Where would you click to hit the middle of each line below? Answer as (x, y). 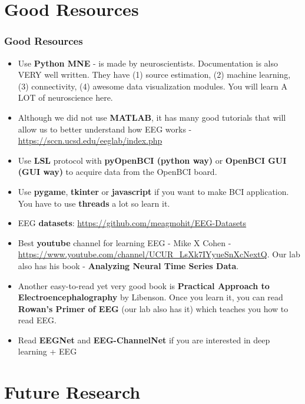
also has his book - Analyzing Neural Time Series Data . (128, 265)
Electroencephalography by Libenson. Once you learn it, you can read (150, 297)
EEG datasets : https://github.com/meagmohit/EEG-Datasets (132, 223)
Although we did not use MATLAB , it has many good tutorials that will (152, 117)
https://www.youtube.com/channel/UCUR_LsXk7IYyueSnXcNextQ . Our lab (159, 254)
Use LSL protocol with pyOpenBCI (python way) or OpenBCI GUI (152, 160)
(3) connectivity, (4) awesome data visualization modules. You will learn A (153, 86)
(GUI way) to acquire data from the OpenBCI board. (117, 172)
